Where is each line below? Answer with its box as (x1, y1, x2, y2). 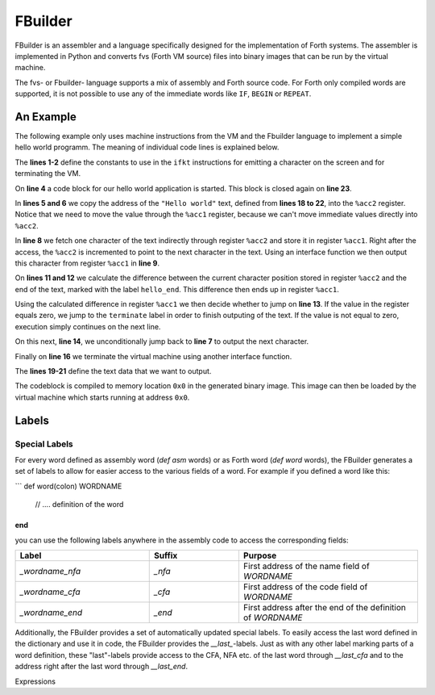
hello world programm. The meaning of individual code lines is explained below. (14, 142, 280, 153)
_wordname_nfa (19, 565, 81, 576)
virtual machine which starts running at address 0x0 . (14, 392, 190, 402)
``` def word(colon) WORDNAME (14, 481, 122, 491)
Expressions (14, 676, 56, 686)
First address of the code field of (242, 581, 368, 592)
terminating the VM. (14, 169, 81, 178)
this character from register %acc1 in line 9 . (14, 258, 160, 268)
